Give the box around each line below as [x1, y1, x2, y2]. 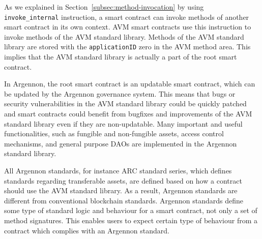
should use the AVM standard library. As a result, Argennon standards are [4, 185, 238, 196]
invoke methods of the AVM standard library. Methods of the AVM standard [4, 31, 244, 42]
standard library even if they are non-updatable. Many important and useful [4, 118, 243, 129]
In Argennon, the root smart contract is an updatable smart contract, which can [4, 78, 255, 89]
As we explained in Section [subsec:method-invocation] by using [4, 2, 204, 12]
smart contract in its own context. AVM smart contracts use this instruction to [4, 21, 251, 32]
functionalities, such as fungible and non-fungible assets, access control [4, 128, 224, 139]
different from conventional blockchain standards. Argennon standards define [4, 195, 243, 205]
